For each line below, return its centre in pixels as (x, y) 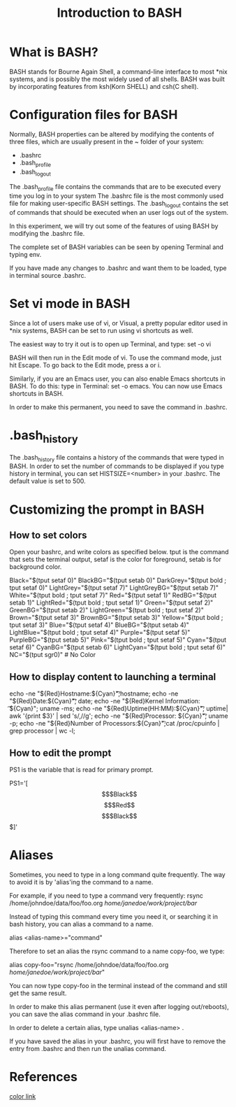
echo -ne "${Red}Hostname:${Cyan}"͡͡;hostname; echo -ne (94, 693)
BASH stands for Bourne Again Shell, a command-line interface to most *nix (118, 71)
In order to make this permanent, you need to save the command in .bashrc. (118, 407)
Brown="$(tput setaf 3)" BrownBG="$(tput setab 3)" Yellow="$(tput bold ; (116, 618)
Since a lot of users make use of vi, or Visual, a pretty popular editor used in (118, 323)
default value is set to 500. (47, 481)
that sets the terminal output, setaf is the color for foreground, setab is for (116, 559)
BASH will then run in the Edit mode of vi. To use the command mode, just (116, 358)
